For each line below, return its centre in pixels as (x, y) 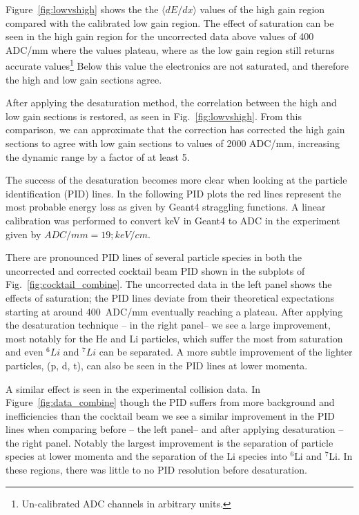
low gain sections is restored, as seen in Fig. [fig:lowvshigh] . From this (154, 116)
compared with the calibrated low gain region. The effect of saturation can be (170, 22)
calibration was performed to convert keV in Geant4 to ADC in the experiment (173, 220)
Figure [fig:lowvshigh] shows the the (82, 9)
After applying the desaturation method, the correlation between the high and (171, 103)
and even (25, 352)
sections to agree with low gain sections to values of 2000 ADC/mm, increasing (173, 143)
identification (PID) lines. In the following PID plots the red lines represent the (174, 193)
